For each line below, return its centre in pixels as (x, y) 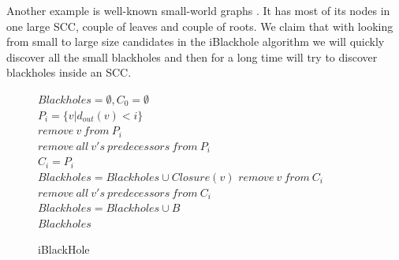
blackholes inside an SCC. (69, 72)
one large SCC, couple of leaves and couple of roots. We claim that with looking (200, 26)
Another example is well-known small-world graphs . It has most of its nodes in (198, 10)
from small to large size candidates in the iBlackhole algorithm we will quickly (196, 41)
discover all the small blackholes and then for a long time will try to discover (192, 57)
